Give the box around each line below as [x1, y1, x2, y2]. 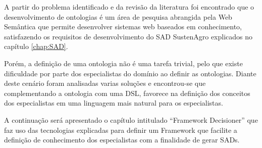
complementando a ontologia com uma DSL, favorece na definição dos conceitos [4, 87, 250, 98]
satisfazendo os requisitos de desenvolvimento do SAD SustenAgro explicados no [4, 31, 253, 41]
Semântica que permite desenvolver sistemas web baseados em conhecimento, [4, 21, 242, 32]
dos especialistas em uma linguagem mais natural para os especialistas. [4, 97, 223, 108]
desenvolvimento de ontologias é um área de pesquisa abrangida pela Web [4, 11, 232, 22]
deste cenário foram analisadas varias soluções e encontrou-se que [4, 78, 206, 88]
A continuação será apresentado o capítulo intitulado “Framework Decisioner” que [4, 114, 258, 125]
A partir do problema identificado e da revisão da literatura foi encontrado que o [4, 2, 254, 12]
